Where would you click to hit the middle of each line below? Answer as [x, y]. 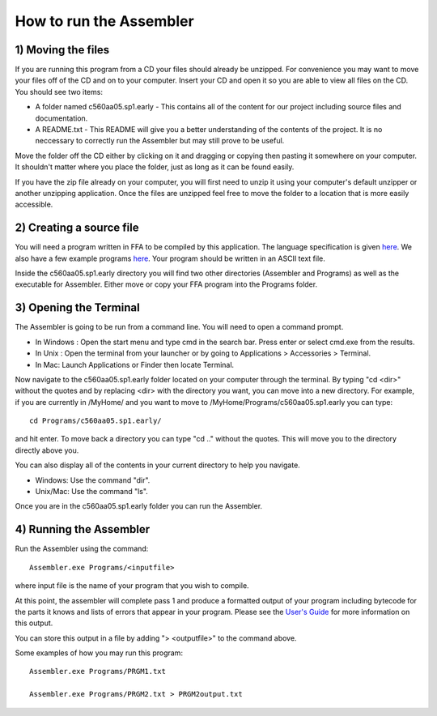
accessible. [34, 205]
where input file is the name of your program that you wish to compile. [132, 586]
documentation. [62, 118]
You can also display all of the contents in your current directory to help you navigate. [158, 465]
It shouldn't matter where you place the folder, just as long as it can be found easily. [155, 167]
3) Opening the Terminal [78, 308]
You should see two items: [59, 92]
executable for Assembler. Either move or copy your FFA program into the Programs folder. [166, 284]
